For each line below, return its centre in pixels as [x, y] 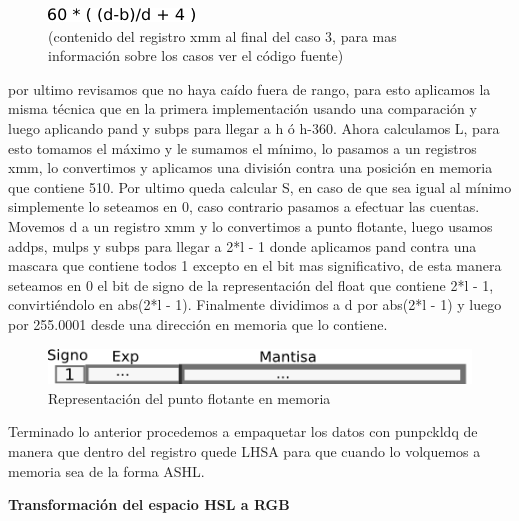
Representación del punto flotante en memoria [189, 397]
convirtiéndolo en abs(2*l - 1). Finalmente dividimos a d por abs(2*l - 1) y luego [255, 304]
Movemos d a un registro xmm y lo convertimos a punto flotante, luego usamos [250, 225]
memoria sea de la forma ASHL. [106, 470]
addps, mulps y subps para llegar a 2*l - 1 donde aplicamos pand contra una [242, 245]
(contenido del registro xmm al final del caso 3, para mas [222, 35]
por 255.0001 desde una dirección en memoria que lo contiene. [198, 323]
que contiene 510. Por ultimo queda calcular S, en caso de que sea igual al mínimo [260, 186]
